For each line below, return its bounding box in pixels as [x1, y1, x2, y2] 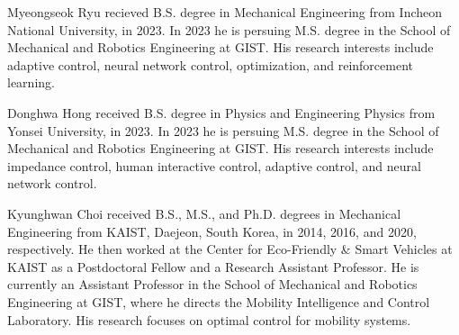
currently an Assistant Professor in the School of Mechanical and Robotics [7, 275, 418, 294]
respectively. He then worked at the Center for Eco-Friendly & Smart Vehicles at [7, 240, 453, 258]
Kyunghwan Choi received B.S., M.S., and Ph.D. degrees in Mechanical [7, 204, 401, 222]
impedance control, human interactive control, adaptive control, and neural [7, 156, 421, 175]
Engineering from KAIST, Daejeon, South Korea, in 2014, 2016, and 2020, [7, 222, 417, 240]
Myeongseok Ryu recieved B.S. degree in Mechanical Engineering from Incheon [7, 3, 443, 21]
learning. [7, 73, 55, 92]
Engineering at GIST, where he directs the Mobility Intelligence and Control [7, 292, 430, 311]
